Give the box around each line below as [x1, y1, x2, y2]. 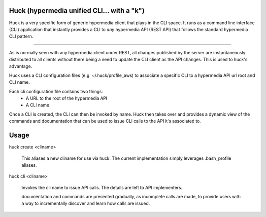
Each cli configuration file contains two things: [9, 88, 103, 94]
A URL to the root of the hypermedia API [26, 95, 108, 101]
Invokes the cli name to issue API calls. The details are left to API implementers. [21, 184, 182, 190]
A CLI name [26, 102, 49, 108]
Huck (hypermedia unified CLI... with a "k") [9, 6, 145, 15]
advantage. [9, 63, 32, 69]
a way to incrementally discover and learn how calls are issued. [21, 200, 150, 207]
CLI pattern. [9, 34, 33, 39]
